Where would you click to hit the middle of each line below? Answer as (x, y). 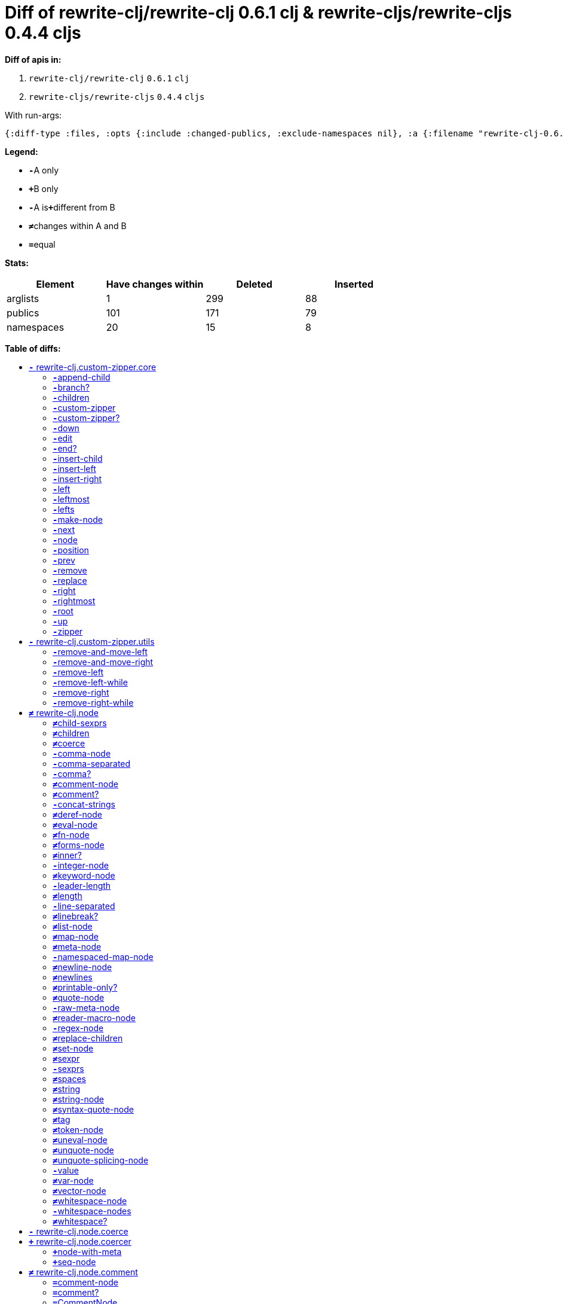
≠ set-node (73, 1048)
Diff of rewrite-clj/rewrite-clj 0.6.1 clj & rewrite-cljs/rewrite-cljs (258, 13)
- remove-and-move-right (103, 662)
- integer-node (81, 865)
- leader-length (82, 885)
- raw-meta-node (86, 1007)
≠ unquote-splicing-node (101, 1160)
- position (71, 550)
